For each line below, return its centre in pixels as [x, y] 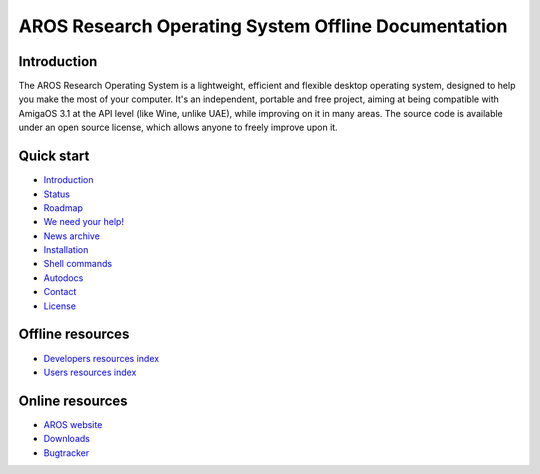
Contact [60, 292]
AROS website [73, 424]
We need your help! [84, 222]
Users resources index [90, 372]
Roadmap [63, 207]
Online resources [73, 400]
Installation [66, 250]
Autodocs [63, 277]
